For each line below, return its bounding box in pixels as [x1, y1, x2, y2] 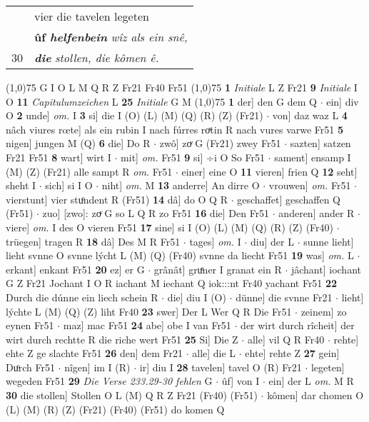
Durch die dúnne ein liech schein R [6, 289, 158, 304]
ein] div [326, 94, 359, 109]
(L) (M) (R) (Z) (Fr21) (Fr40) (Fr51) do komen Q [6, 401, 225, 416]
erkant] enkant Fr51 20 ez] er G [6, 261, 145, 276]
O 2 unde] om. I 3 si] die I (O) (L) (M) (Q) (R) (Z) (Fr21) [6, 108, 263, 123]
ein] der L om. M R [268, 373, 354, 388]
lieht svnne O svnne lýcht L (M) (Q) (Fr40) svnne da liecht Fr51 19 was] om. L [6, 248, 354, 263]
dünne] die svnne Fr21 [236, 289, 333, 304]
